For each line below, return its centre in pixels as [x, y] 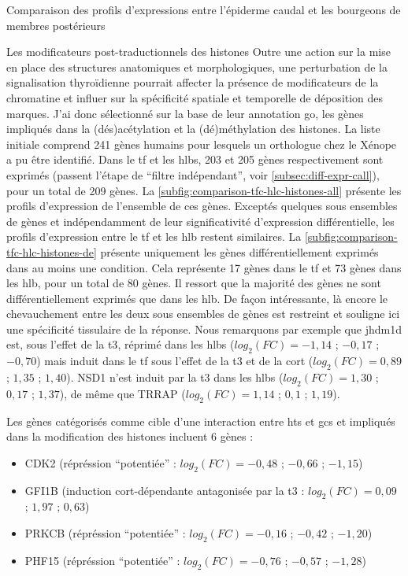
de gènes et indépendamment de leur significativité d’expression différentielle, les [200, 221]
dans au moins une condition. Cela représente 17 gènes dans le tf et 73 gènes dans [204, 267]
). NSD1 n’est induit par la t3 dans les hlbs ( [175, 377]
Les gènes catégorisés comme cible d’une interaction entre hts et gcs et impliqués [201, 421]
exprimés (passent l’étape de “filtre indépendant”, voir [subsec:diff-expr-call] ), [193, 174]
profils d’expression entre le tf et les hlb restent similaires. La [154, 236]
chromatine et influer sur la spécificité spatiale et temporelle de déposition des [195, 97]
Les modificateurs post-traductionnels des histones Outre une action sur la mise [198, 52]
